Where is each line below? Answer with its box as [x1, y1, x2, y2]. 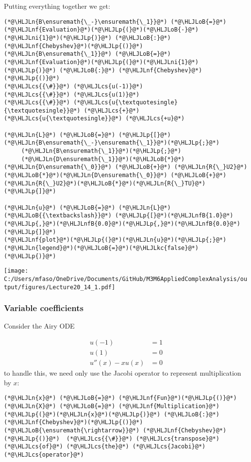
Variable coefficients [4, 302, 84, 314]
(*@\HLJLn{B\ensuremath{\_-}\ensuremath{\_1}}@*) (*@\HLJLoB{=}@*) [4, 18, 227, 25]
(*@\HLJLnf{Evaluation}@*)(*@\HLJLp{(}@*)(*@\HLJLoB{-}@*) [4, 26, 199, 33]
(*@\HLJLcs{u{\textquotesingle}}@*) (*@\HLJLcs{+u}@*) [4, 115, 185, 122]
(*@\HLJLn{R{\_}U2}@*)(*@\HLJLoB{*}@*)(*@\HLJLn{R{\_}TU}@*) [4, 180, 206, 187]
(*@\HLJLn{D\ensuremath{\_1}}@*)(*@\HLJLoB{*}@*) [21, 155, 185, 163]
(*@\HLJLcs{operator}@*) [4, 451, 84, 458]
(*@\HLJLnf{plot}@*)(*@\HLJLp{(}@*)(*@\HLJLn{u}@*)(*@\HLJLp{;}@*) [4, 236, 227, 244]
